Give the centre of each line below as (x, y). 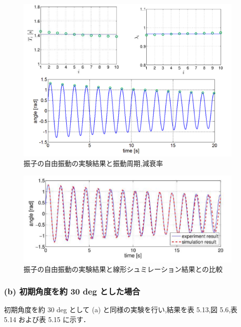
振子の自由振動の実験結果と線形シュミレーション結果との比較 (123, 269)
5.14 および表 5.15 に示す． (47, 319)
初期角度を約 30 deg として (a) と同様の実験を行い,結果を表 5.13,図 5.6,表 (121, 310)
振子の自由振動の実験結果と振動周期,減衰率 (93, 163)
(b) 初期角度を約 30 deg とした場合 (72, 291)
